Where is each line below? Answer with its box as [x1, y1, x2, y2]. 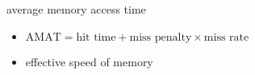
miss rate [203, 31, 249, 43]
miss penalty [129, 31, 192, 43]
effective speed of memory [25, 53, 153, 69]
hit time [76, 31, 116, 43]
